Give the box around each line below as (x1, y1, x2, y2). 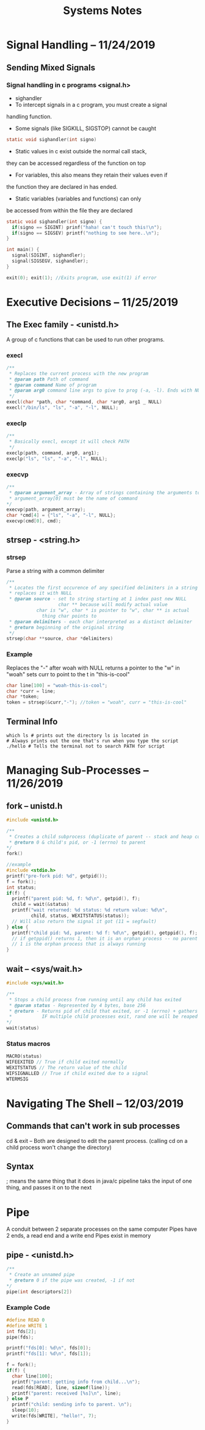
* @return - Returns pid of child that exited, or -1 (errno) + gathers (9, 1008, 198, 1014)
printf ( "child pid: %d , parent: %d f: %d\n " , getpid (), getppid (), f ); (12, 930, 198, 936)
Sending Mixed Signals (6, 62, 96, 73)
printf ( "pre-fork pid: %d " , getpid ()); (6, 873, 108, 879)
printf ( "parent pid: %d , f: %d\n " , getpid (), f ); (12, 896, 140, 902)
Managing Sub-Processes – (6, 764, 149, 778)
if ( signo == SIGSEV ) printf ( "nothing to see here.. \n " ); (12, 230, 160, 236)
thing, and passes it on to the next (6, 1184, 92, 1191)
